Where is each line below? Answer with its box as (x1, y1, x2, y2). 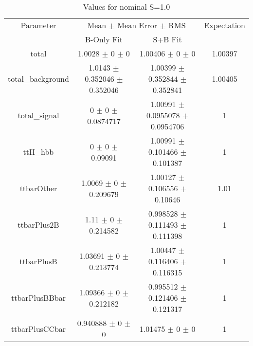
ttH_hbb (23, 146, 54, 157)
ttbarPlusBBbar (11, 292, 66, 303)
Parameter (20, 19, 56, 31)
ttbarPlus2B (18, 219, 59, 230)
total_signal (18, 109, 59, 121)
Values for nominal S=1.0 (83, 1, 170, 12)
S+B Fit (153, 34, 182, 45)
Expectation (204, 19, 245, 31)
